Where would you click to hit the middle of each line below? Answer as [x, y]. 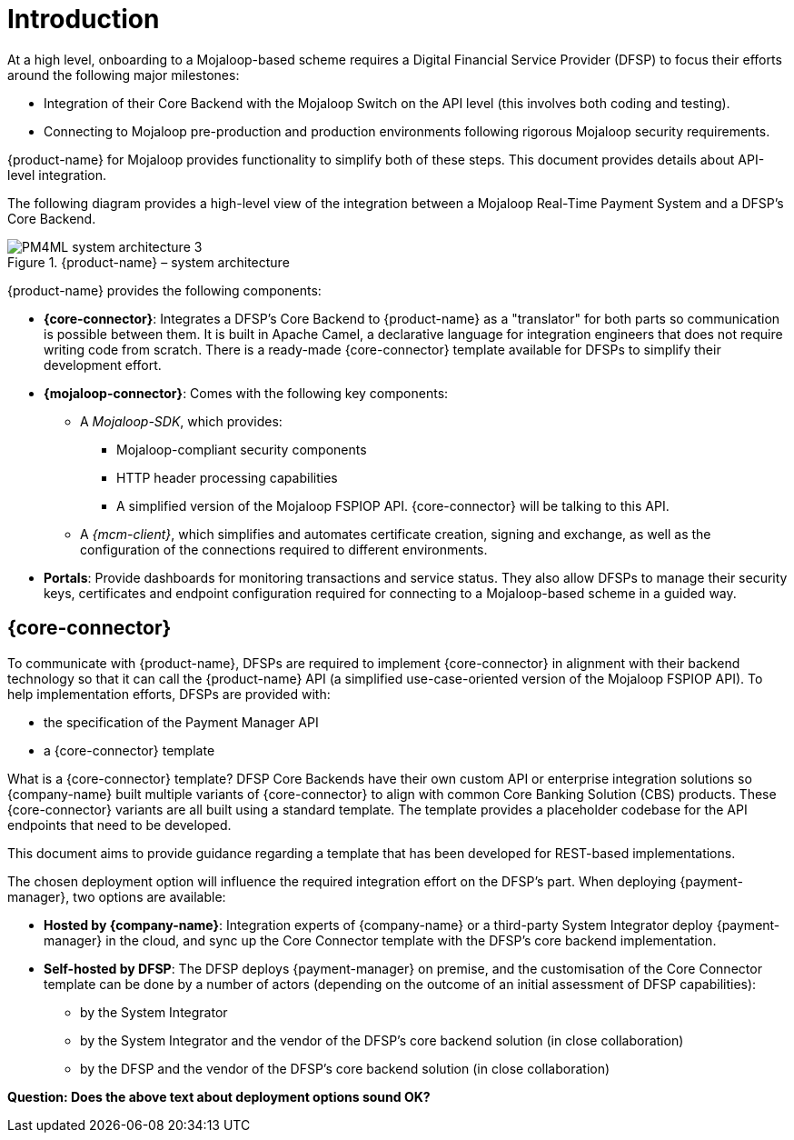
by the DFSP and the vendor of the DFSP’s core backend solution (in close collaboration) [345, 1068]
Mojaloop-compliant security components [242, 449]
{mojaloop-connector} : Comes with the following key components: [246, 393]
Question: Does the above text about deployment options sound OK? [219, 1096]
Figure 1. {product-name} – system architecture [149, 262]
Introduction [84, 19]
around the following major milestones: [124, 75]
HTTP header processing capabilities [227, 477]
